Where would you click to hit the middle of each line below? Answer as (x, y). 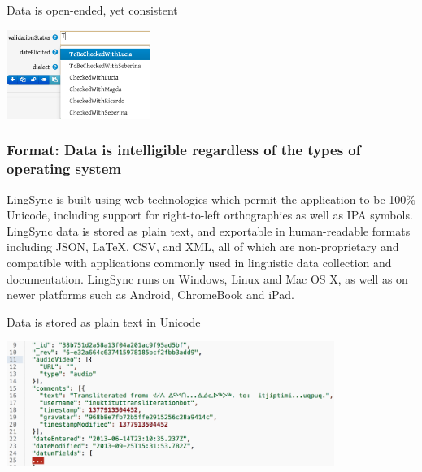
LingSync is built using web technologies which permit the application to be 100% (211, 199)
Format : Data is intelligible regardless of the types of (184, 150)
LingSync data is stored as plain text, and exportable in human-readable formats (209, 230)
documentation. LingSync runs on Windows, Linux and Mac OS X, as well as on (207, 278)
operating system (64, 169)
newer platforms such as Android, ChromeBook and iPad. (150, 294)
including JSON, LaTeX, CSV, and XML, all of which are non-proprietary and (203, 247)
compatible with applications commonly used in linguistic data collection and (199, 263)
